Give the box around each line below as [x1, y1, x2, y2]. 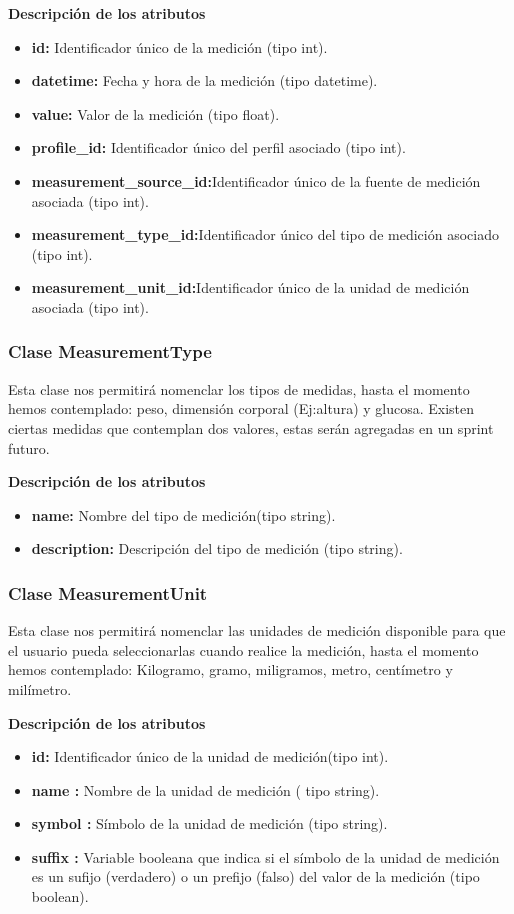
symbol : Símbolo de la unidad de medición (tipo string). [31, 813, 388, 834]
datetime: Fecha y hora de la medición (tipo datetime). [31, 70, 378, 91]
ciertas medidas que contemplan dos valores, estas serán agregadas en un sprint [8, 417, 494, 438]
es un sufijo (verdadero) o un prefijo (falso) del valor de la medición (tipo [31, 866, 480, 887]
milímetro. [8, 678, 72, 699]
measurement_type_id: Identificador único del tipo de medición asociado [31, 224, 499, 245]
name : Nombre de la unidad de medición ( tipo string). [31, 779, 380, 800]
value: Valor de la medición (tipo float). [31, 103, 280, 124]
